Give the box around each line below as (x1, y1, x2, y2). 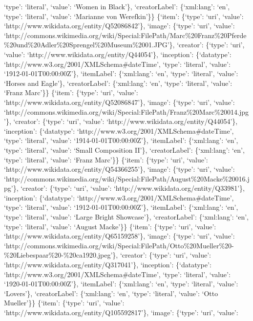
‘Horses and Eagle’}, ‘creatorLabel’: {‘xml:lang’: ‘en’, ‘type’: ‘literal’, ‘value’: (4, 78, 232, 88)
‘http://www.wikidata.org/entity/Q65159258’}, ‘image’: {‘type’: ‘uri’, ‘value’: (4, 231, 235, 241)
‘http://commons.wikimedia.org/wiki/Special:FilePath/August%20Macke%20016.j (4, 173, 250, 183)
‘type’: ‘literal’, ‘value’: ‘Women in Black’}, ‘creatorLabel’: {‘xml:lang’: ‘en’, (4, 1, 230, 11)
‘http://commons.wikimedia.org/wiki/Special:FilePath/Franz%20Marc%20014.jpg (4, 106, 249, 117)
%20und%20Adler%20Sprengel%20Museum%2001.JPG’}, (4, 40, 175, 50)
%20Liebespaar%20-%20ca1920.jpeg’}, (4, 250, 118, 260)
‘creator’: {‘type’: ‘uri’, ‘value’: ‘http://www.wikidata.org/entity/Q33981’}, (21, 183, 245, 193)
